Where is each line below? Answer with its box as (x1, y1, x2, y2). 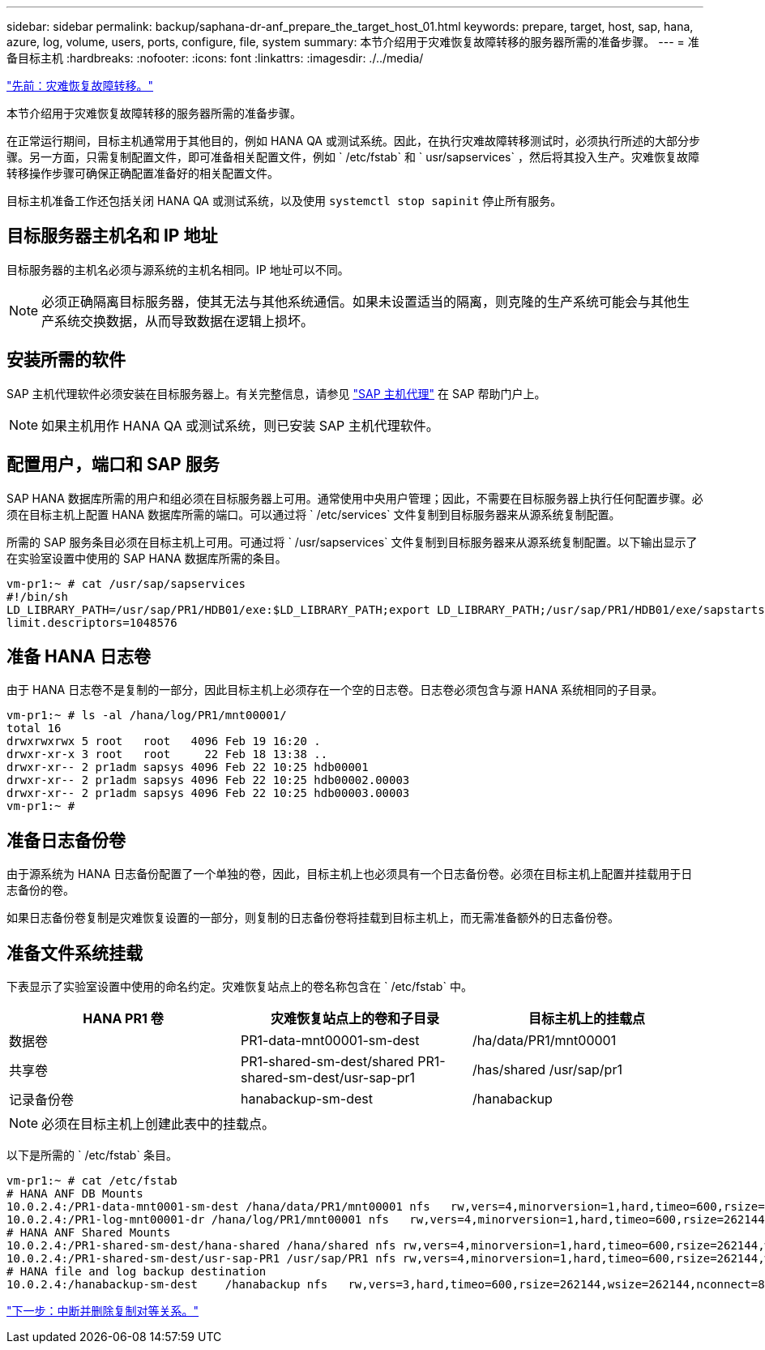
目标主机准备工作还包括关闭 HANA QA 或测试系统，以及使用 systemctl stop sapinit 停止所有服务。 (6, 194, 562, 208)
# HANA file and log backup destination (6, 1265, 267, 1279)
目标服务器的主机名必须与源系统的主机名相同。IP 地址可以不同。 (6, 262, 349, 276)
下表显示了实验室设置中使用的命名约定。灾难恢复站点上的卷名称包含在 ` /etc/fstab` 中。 (6, 979, 472, 994)
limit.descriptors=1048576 (6, 615, 177, 629)
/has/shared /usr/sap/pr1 (472, 1061, 622, 1078)
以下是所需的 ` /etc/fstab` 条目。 (6, 1148, 177, 1163)
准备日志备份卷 (6, 829, 126, 851)
